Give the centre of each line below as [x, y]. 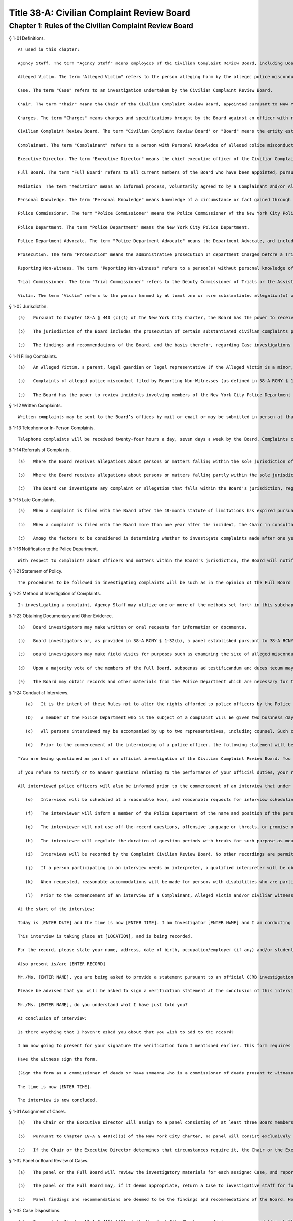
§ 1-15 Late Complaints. [32, 499]
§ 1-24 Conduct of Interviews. [39, 693]
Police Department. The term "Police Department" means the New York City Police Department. [134, 227]
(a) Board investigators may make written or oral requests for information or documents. [132, 627]
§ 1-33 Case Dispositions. [35, 1210]
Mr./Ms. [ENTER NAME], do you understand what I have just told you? [103, 1004]
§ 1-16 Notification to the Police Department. [53, 549]
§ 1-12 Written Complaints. [35, 405]
